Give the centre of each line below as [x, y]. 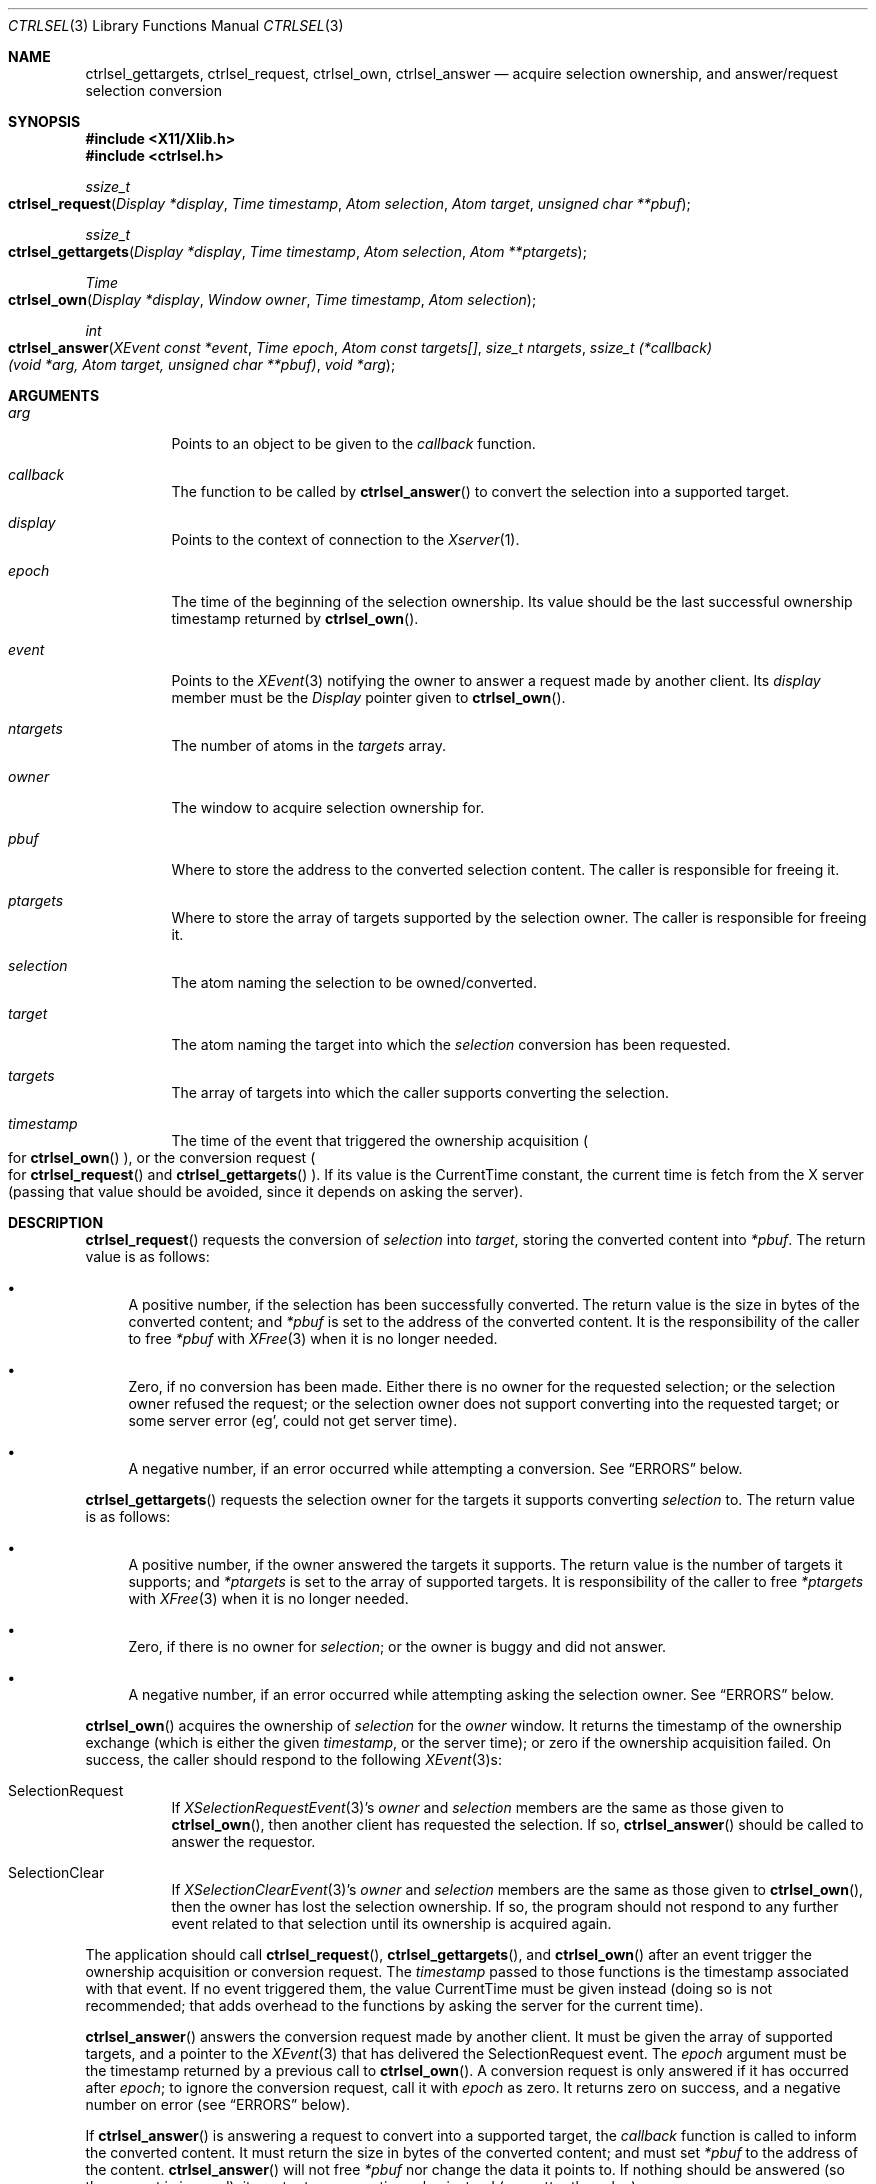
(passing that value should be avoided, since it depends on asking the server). [266, 1191]
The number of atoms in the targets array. [309, 745]
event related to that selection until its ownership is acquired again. [391, 1923]
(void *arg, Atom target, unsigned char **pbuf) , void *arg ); [202, 364]
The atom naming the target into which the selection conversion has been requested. [451, 1044]
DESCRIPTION [56, 1222]
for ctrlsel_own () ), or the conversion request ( [162, 1157]
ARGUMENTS [54, 395]
